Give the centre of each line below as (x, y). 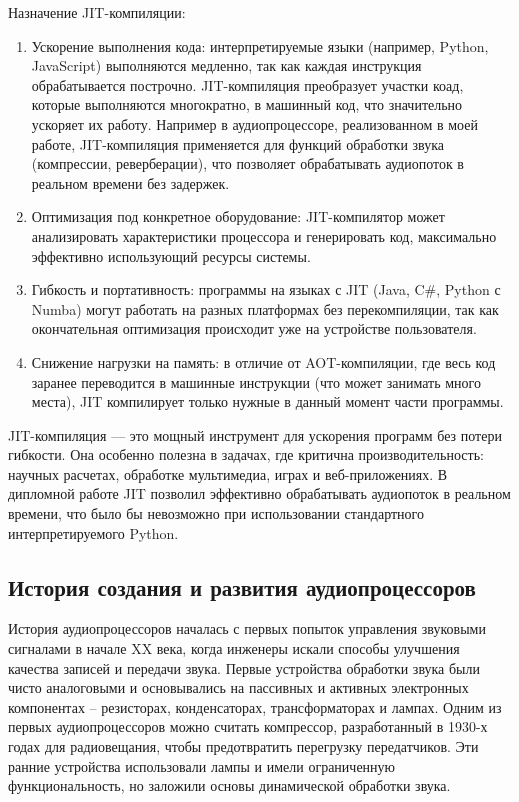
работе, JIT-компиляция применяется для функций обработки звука (238, 143)
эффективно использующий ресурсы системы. (171, 255)
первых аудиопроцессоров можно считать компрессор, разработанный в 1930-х (248, 726)
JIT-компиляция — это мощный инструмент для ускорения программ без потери (255, 434)
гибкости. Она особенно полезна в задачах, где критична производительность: (246, 454)
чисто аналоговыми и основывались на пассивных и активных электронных (238, 687)
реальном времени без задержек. (130, 182)
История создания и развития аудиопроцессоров (242, 586)
